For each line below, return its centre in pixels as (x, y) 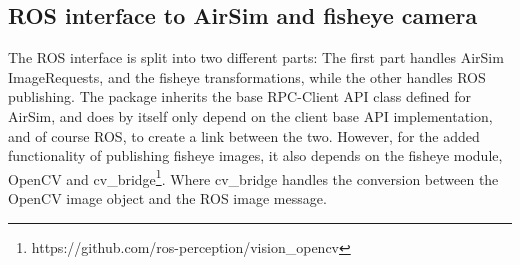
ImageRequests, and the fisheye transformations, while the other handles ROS (247, 76)
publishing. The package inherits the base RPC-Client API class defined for (240, 96)
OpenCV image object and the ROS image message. (167, 198)
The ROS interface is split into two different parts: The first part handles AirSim (256, 57)
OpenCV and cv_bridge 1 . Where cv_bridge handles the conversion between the (253, 177)
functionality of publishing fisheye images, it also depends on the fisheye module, (255, 155)
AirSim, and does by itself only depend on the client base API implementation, (250, 115)
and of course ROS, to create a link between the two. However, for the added (244, 135)
